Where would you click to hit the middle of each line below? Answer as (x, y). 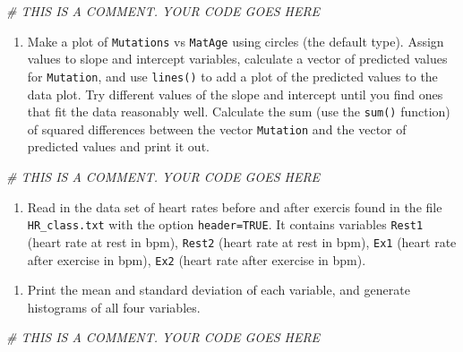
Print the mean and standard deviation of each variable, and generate (219, 290)
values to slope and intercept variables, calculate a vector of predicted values (237, 59)
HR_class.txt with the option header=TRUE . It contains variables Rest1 (225, 224)
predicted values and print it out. (118, 146)
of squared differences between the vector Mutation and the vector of (217, 129)
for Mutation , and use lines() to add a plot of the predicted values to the (232, 76)
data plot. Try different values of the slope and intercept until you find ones (235, 94)
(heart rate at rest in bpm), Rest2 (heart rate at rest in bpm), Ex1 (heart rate (242, 241)
